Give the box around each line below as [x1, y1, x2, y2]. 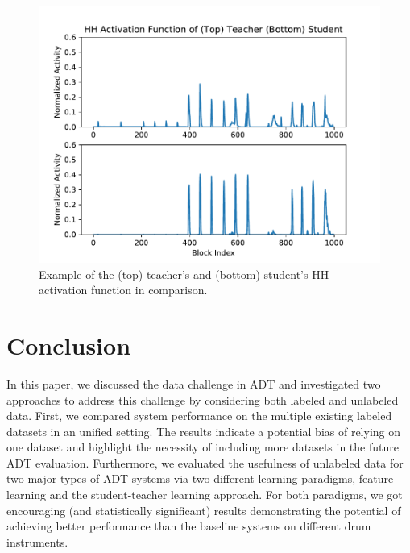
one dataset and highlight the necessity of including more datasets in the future [6, 439, 399, 455]
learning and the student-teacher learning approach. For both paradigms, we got [6, 486, 403, 503]
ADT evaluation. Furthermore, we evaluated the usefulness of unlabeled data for [6, 454, 404, 471]
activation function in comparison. [39, 281, 208, 298]
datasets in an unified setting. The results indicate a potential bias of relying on [6, 422, 401, 439]
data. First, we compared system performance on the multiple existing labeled [6, 407, 392, 424]
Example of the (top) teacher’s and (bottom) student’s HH [39, 265, 329, 282]
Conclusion [6, 328, 131, 361]
